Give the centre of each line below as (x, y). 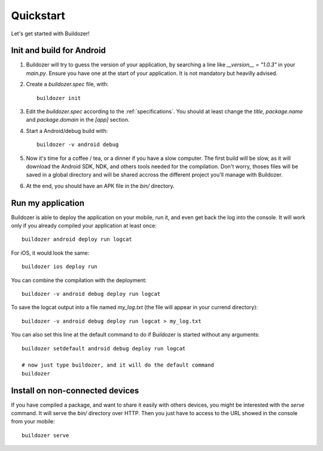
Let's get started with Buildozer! (50, 34)
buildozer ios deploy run (60, 267)
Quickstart (38, 16)
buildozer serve (45, 435)
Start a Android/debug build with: (67, 131)
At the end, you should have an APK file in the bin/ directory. (100, 186)
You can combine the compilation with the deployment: (79, 280)
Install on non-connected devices (75, 390)
